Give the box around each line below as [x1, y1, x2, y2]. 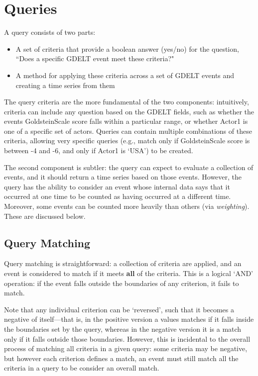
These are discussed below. [4, 210, 86, 221]
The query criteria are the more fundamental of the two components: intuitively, [4, 96, 249, 107]
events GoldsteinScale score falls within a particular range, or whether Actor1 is [4, 116, 248, 126]
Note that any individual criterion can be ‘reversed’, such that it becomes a [4, 304, 234, 314]
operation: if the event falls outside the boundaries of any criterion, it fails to [4, 278, 239, 288]
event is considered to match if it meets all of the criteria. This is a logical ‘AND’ [4, 268, 254, 279]
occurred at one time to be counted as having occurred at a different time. [4, 191, 231, 201]
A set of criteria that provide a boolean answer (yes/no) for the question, [15, 43, 239, 54]
